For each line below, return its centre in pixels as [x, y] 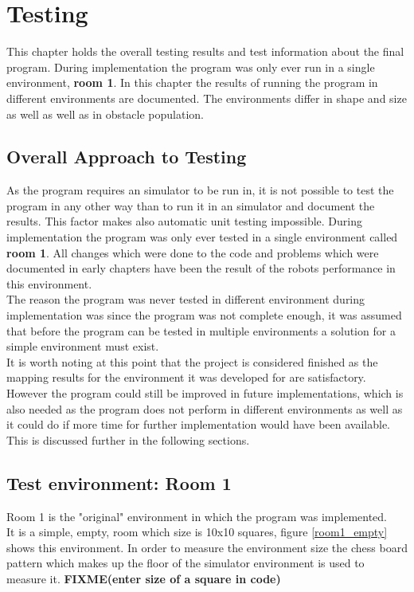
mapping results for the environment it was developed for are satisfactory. [186, 377]
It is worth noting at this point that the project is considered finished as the [192, 361]
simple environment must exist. [83, 346]
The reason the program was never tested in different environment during [186, 299]
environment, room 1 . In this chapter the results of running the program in [192, 82]
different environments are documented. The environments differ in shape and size [207, 98]
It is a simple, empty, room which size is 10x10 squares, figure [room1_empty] [197, 532]
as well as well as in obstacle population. [105, 114]
